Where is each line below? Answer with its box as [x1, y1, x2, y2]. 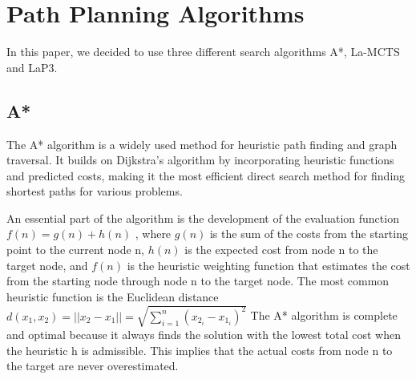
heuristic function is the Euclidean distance [6, 288, 219, 304]
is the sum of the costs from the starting [209, 225, 408, 242]
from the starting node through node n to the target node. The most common [6, 272, 390, 289]
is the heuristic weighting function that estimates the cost [127, 256, 410, 273]
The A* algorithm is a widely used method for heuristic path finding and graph [6, 135, 398, 152]
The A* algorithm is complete [250, 307, 398, 324]
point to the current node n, [6, 241, 144, 258]
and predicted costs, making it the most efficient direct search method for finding [6, 167, 406, 183]
